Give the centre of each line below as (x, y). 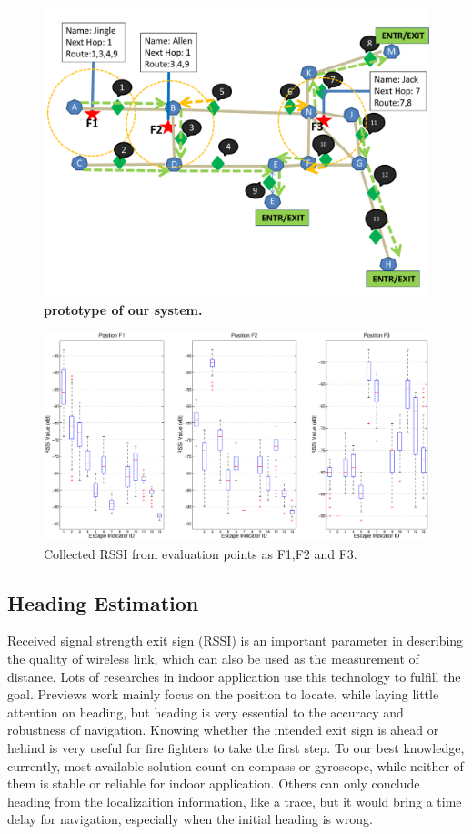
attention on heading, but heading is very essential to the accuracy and (206, 712)
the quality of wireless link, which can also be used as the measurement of (213, 658)
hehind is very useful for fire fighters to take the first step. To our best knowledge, (236, 747)
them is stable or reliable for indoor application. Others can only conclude (214, 783)
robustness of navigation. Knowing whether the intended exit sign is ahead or (223, 730)
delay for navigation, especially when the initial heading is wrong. (190, 819)
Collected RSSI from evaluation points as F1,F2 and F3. (201, 553)
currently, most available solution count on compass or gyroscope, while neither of (236, 765)
